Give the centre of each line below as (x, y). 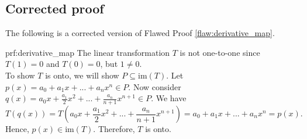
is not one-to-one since (220, 52)
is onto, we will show (82, 75)
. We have (169, 98)
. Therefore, (114, 129)
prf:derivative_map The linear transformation (88, 52)
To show (20, 75)
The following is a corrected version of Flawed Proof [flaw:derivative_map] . (140, 33)
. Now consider (155, 86)
